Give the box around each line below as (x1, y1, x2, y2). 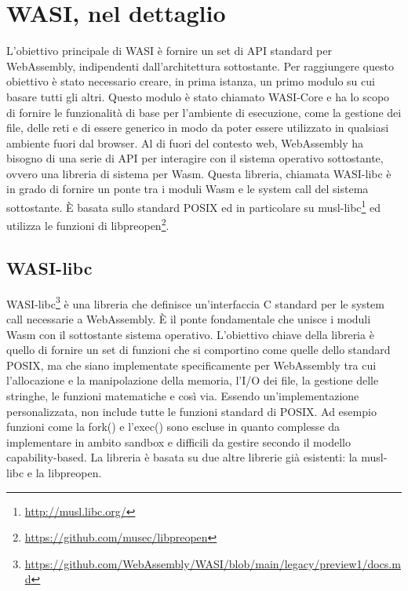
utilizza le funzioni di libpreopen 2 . (6, 215, 169, 233)
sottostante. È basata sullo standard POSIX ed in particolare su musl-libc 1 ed (6, 197, 381, 215)
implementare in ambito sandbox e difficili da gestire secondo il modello (6, 433, 351, 450)
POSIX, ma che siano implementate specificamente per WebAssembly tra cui (6, 356, 377, 373)
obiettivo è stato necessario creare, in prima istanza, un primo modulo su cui (6, 73, 375, 89)
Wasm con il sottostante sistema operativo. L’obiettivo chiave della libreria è (6, 326, 374, 342)
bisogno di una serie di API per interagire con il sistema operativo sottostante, (6, 150, 384, 166)
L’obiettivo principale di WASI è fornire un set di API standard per (6, 42, 332, 59)
